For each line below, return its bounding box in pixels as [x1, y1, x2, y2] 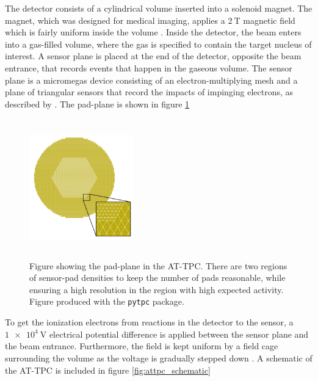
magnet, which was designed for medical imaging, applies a [5, 13, 225, 26]
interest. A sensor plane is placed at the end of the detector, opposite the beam [5, 49, 302, 62]
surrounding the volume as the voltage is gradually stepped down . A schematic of [5, 351, 313, 364]
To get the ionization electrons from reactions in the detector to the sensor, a [5, 316, 294, 328]
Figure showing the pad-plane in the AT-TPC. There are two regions [29, 259, 287, 272]
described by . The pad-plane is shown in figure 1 [5, 97, 190, 110]
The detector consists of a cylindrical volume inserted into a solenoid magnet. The [5, 2, 313, 14]
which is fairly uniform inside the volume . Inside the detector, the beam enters [5, 26, 302, 38]
